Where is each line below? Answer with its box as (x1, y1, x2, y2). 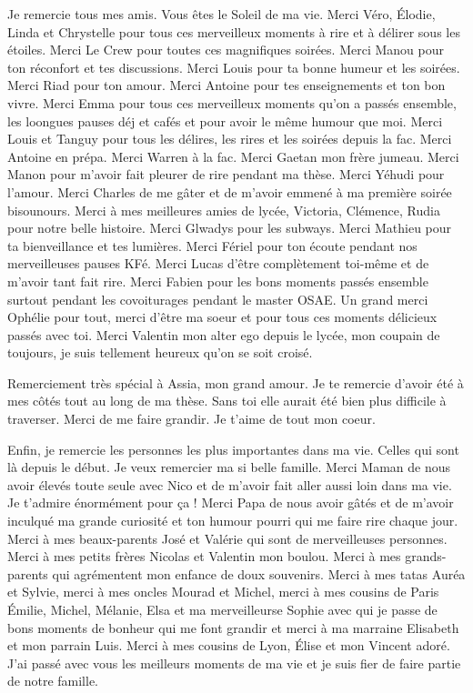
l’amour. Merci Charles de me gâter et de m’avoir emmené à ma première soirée (7, 182, 452, 201)
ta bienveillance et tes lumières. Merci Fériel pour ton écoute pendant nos (7, 236, 418, 255)
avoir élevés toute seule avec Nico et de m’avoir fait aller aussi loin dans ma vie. (7, 475, 452, 494)
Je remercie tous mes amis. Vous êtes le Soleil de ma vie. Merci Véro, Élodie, (7, 5, 436, 23)
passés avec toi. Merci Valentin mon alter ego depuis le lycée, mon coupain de (7, 325, 440, 344)
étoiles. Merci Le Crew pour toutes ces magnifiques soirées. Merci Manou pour (7, 40, 444, 59)
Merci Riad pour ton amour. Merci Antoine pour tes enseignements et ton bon (7, 75, 446, 95)
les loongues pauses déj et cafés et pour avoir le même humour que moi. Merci (7, 111, 443, 130)
